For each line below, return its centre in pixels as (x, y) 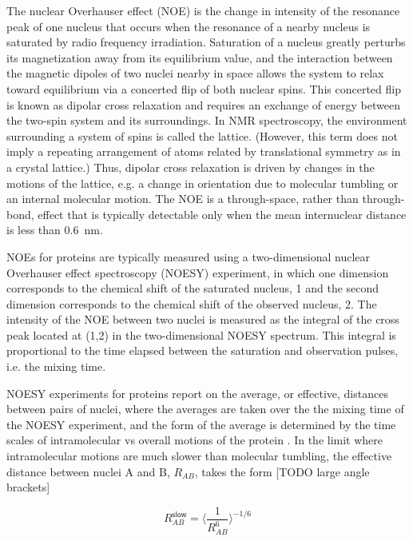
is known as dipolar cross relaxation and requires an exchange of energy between (203, 104)
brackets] (28, 487)
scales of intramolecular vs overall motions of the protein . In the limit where (195, 440)
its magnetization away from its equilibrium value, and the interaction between (200, 57)
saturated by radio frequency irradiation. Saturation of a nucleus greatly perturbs (206, 42)
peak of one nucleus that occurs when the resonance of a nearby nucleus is (189, 26)
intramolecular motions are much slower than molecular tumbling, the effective (199, 456)
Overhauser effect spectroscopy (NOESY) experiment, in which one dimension (198, 272)
